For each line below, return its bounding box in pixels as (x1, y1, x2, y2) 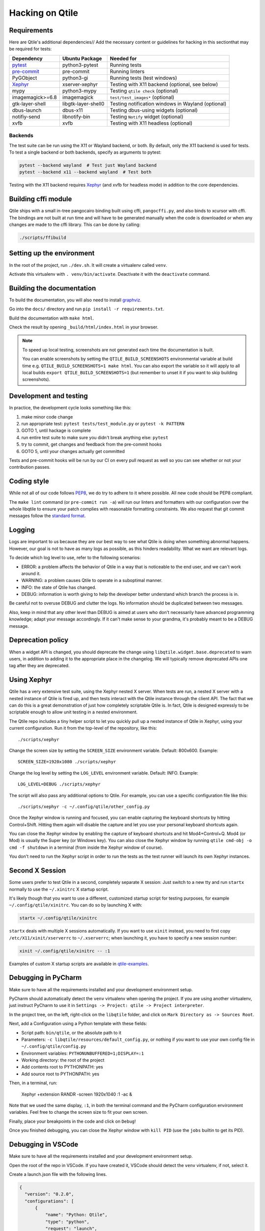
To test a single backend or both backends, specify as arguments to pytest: (9, 149, 161, 155)
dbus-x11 (62, 106, 83, 113)
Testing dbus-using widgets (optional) (109, 106, 198, 113)
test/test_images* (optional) (109, 94, 174, 100)
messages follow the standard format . (9, 513, 86, 519)
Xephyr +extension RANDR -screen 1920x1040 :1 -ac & (21, 1091, 132, 1097)
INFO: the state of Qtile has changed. (21, 584, 97, 590)
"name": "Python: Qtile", (45, 1212, 108, 1218)
